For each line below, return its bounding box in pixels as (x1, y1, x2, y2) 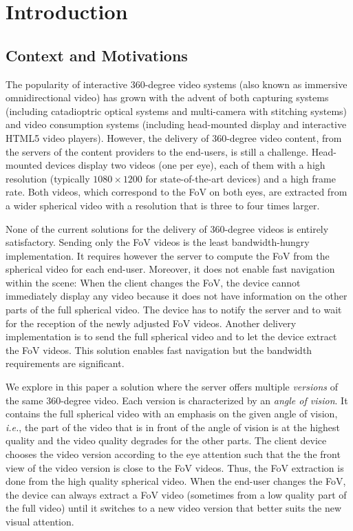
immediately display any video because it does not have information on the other (6, 289, 347, 303)
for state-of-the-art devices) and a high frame (145, 171, 336, 185)
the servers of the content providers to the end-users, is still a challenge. (6, 144, 309, 158)
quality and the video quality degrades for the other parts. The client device (6, 433, 327, 448)
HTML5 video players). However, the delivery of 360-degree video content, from (6, 130, 342, 145)
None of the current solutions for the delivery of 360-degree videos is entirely (6, 221, 329, 236)
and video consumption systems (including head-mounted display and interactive (6, 117, 347, 132)
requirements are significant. (6, 356, 125, 371)
